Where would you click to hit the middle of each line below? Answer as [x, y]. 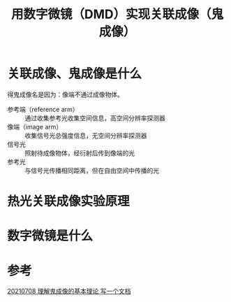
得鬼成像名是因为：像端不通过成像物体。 [65, 94]
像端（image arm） [35, 127]
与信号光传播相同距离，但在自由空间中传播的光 [92, 170]
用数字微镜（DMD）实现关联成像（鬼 [117, 14]
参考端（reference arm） [43, 109]
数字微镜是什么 [50, 236]
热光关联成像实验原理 [69, 202]
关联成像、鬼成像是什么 [75, 74]
